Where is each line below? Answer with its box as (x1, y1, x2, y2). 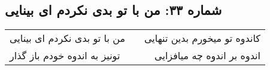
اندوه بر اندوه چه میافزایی (154, 48, 260, 63)
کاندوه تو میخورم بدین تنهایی (144, 31, 260, 45)
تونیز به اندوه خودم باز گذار (10, 48, 120, 63)
